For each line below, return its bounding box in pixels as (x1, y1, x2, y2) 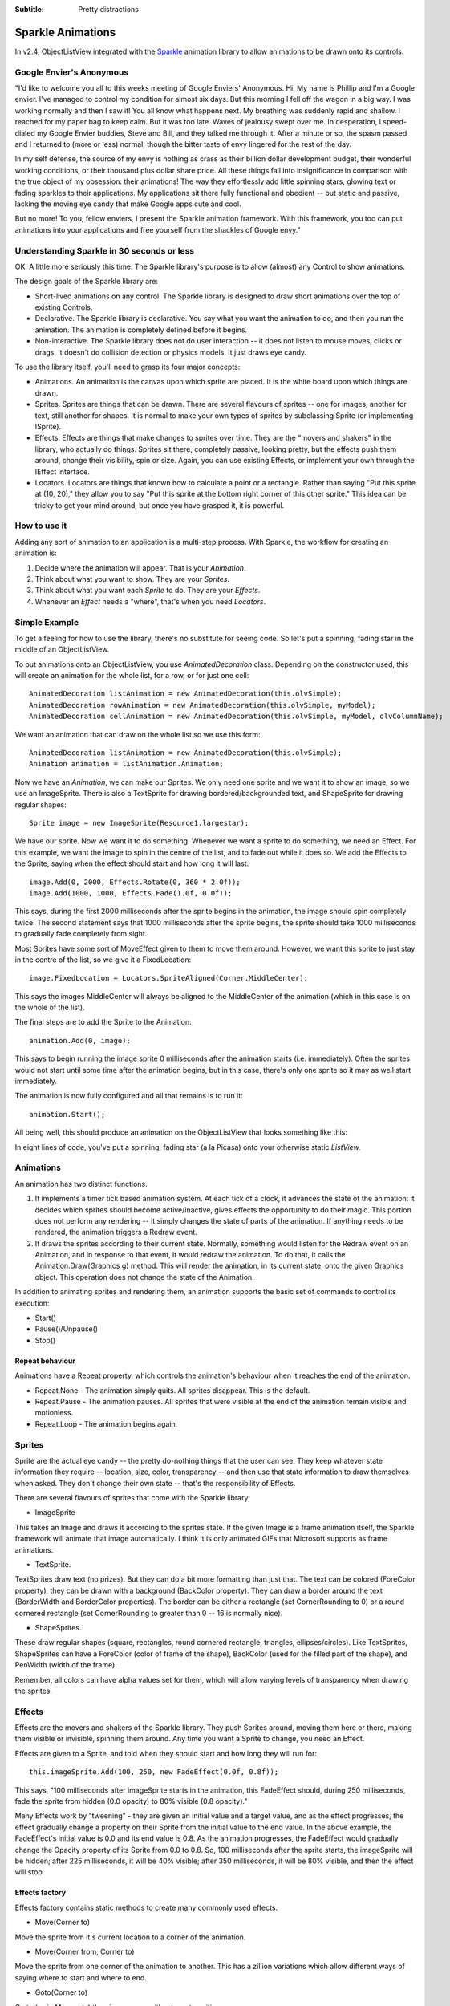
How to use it (14, 520, 67, 531)
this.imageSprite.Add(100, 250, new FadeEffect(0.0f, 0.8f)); (29, 1768, 279, 1777)
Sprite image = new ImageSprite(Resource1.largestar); (29, 818, 249, 827)
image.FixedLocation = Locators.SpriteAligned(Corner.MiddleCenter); (29, 973, 309, 983)
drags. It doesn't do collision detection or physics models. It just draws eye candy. (34, 347, 307, 357)
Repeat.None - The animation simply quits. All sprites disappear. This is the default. (34, 1385, 310, 1395)
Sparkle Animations (14, 25, 116, 39)
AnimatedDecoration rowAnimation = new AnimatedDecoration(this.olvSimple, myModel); (29, 700, 376, 709)
